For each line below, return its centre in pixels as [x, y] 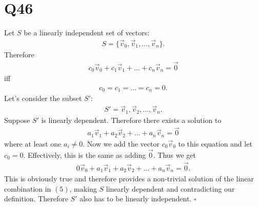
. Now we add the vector [121, 143]
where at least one [33, 143]
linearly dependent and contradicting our [170, 188]
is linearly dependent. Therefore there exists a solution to [131, 120]
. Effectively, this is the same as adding [85, 154]
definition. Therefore [36, 199]
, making [83, 188]
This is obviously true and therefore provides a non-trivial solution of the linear [129, 179]
